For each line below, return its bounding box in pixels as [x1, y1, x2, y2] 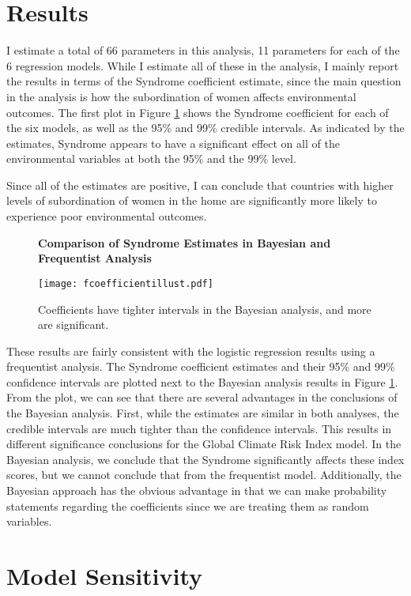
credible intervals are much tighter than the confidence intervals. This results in [6, 420, 392, 436]
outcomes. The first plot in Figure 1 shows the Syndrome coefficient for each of [6, 104, 389, 120]
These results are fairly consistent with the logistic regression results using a [6, 342, 375, 359]
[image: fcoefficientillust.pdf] [38, 277, 213, 289]
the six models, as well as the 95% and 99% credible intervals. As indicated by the [6, 119, 405, 136]
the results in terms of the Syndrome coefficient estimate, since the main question [6, 73, 402, 89]
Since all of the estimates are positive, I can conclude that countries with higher [6, 176, 394, 193]
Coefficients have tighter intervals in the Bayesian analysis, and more [38, 300, 371, 317]
